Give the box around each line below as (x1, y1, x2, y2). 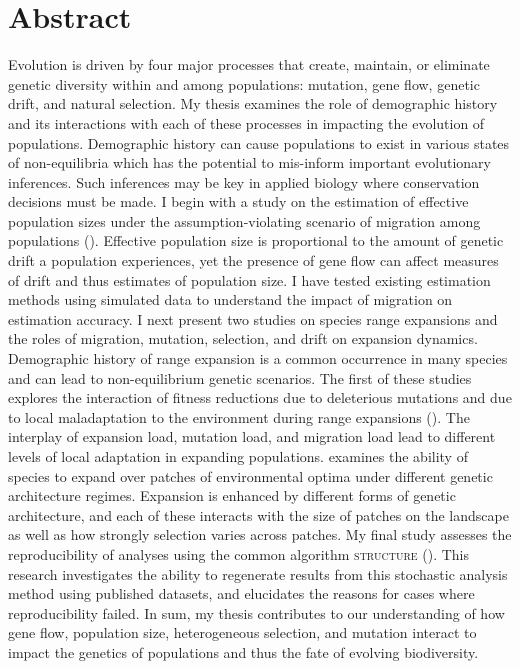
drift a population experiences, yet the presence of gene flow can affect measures (8, 250, 499, 271)
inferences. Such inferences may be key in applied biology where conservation (8, 171, 480, 192)
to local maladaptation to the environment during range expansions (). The (8, 406, 470, 427)
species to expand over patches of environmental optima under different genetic (8, 465, 493, 486)
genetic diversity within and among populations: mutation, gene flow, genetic (8, 73, 480, 94)
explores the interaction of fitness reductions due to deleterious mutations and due (8, 387, 512, 408)
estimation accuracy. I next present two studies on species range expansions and (8, 308, 498, 329)
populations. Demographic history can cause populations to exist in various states (8, 132, 510, 153)
